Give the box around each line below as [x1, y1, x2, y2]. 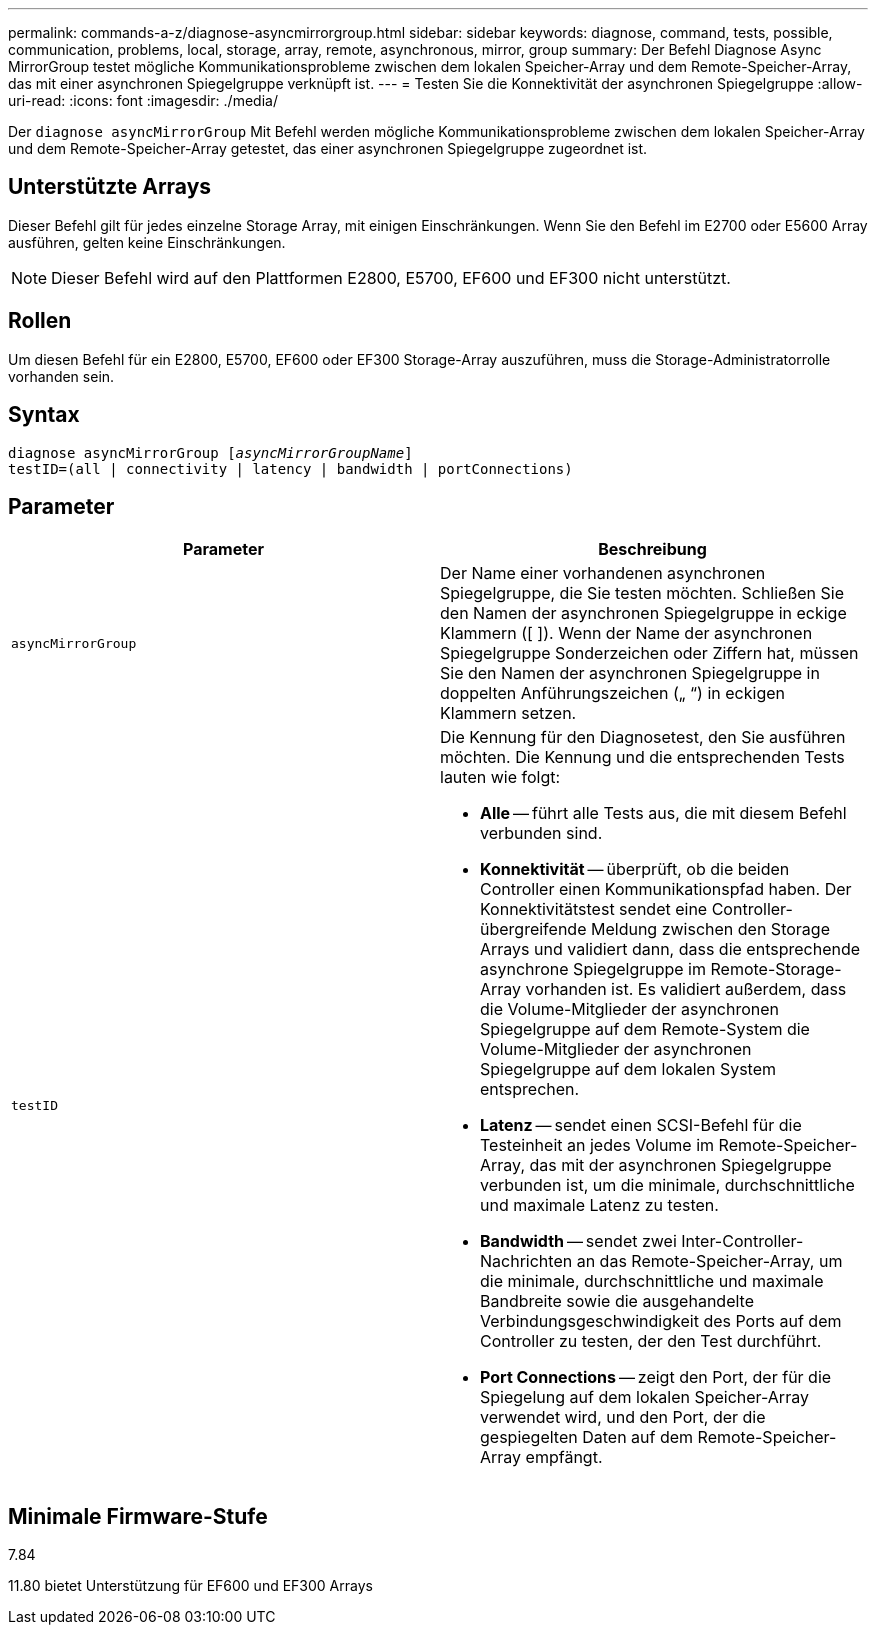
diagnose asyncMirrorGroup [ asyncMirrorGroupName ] [8, 444, 413, 461]
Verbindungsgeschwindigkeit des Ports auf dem [480, 1311, 842, 1332]
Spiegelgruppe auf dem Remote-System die [480, 1019, 810, 1040]
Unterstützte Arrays [8, 174, 212, 200]
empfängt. [525, 1447, 603, 1468]
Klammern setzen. [440, 703, 577, 724]
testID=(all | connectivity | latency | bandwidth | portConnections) [8, 460, 573, 477]
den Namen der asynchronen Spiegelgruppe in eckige [440, 603, 847, 624]
